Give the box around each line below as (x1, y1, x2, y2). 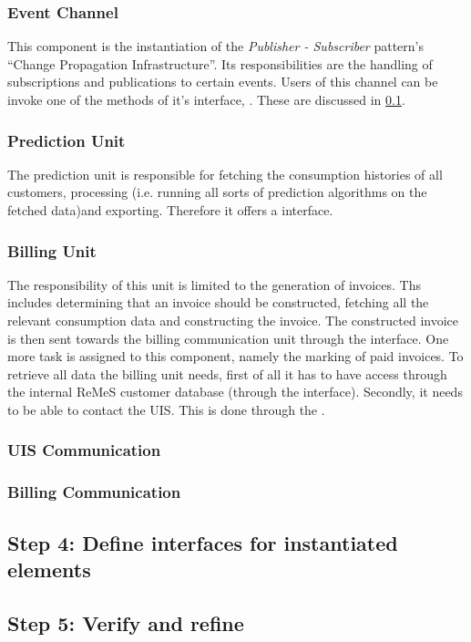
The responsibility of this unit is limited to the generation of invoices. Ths (7, 274, 421, 294)
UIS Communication (7, 439, 161, 461)
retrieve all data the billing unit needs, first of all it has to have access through (7, 364, 447, 383)
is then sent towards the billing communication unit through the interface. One (7, 328, 449, 347)
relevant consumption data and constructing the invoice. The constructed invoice (7, 311, 459, 329)
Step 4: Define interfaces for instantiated (7, 528, 398, 556)
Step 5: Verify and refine (7, 608, 244, 637)
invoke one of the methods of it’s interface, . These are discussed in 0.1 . (7, 90, 405, 109)
